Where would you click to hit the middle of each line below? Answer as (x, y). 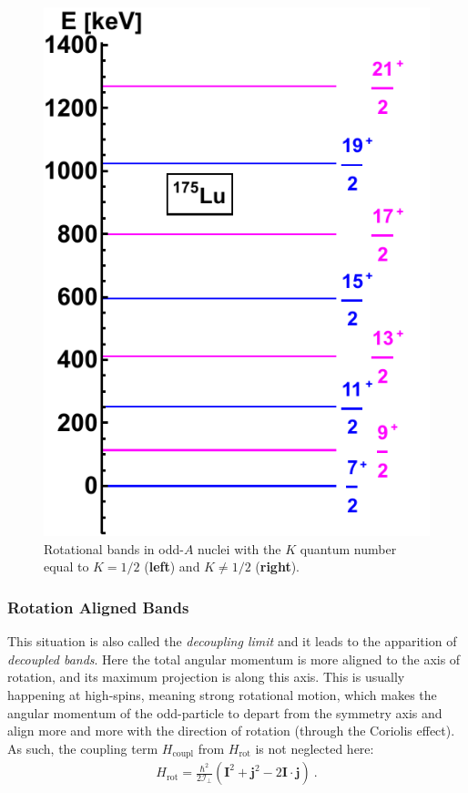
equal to (66, 566)
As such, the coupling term (83, 748)
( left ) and (172, 566)
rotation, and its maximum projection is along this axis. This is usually (206, 677)
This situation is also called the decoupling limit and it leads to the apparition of (232, 641)
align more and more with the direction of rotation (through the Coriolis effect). (231, 731)
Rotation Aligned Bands (98, 607)
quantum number (348, 548)
